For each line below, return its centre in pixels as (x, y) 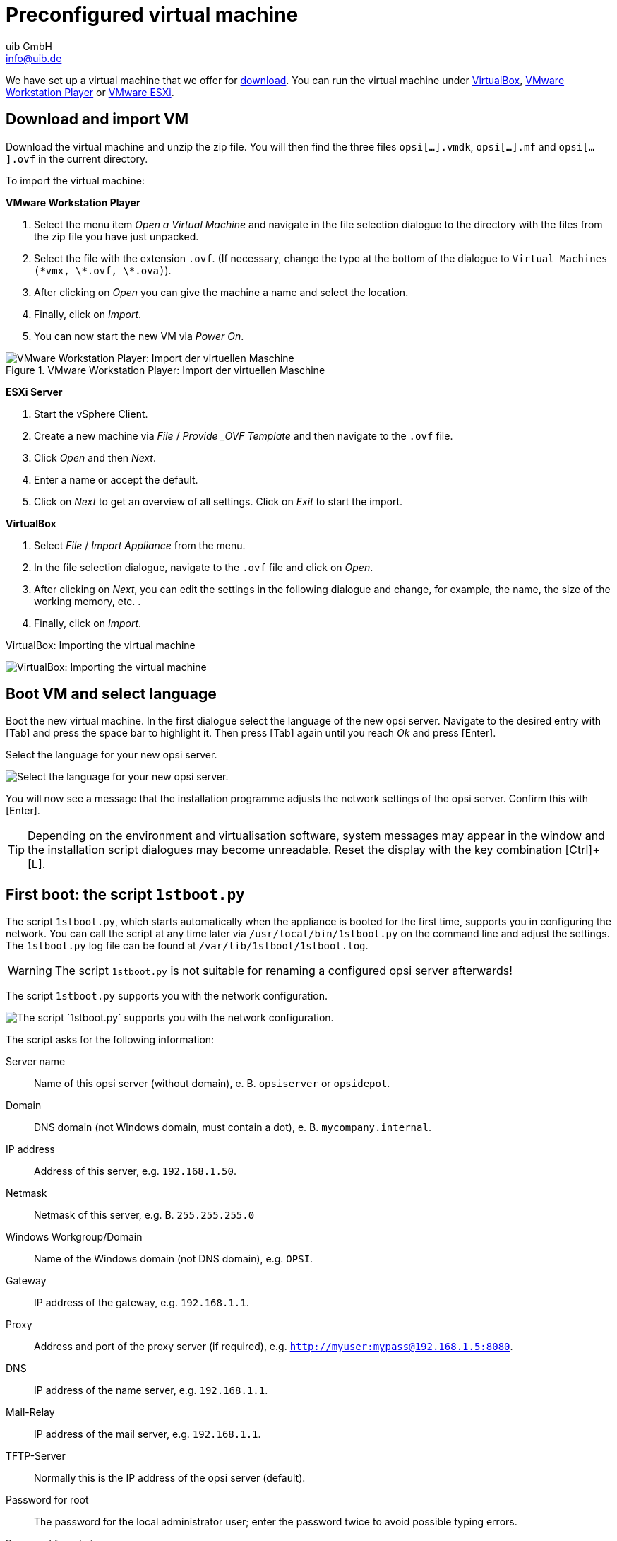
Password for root (47, 1500)
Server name (36, 1062)
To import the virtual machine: (75, 180)
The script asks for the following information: (110, 1040)
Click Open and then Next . (95, 457)
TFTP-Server (36, 1456)
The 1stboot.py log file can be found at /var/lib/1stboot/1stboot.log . (187, 946)
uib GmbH (29, 46)
